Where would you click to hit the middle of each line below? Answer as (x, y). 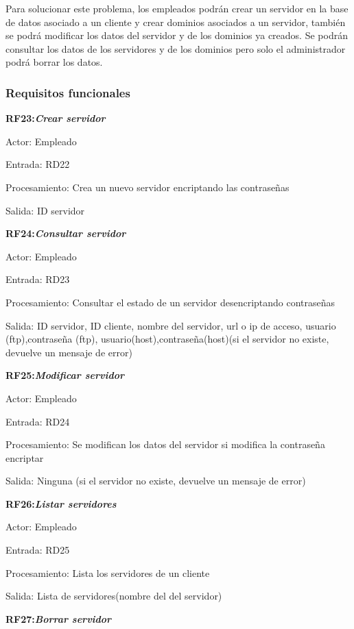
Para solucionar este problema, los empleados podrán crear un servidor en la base (177, 8)
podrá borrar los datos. (54, 62)
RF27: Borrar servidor (59, 618)
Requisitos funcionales (68, 92)
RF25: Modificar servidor (65, 375)
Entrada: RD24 (38, 421)
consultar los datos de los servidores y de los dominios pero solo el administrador (176, 48)
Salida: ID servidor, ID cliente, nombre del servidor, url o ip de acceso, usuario (171, 325)
